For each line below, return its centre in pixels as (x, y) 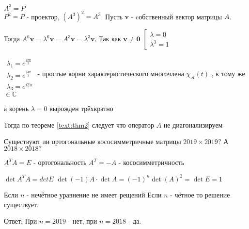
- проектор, (43, 16)
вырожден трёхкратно (81, 108)
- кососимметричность (151, 162)
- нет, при (83, 221)
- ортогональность (60, 162)
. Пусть (112, 16)
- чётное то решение (200, 195)
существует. (21, 204)
